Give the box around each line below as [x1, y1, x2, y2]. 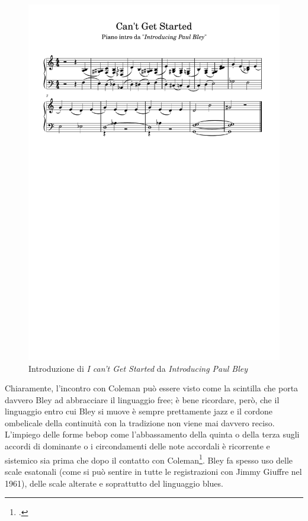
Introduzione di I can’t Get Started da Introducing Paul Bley [28, 362, 248, 374]
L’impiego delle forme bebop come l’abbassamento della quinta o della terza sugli [5, 428, 300, 440]
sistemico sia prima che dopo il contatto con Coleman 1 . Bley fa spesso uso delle [5, 452, 293, 466]
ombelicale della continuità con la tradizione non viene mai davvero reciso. [5, 416, 275, 429]
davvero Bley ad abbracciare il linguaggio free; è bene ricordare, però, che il [5, 393, 280, 406]
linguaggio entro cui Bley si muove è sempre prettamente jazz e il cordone [5, 405, 272, 417]
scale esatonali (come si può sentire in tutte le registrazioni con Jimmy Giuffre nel [5, 465, 302, 477]
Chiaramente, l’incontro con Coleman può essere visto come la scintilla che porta [5, 382, 299, 394]
